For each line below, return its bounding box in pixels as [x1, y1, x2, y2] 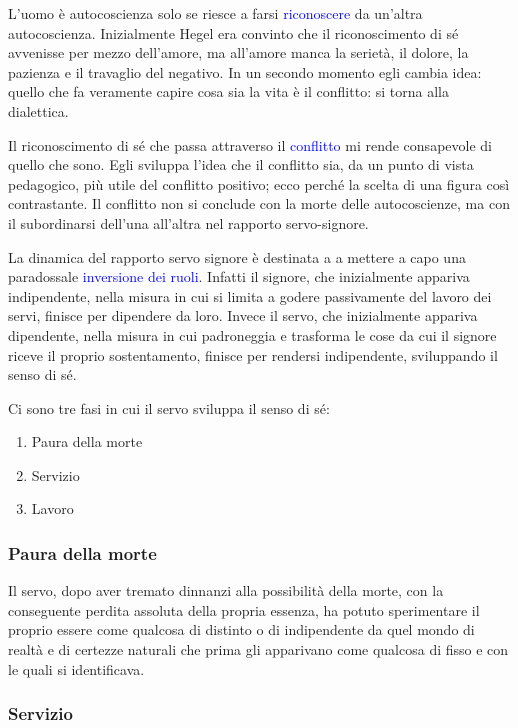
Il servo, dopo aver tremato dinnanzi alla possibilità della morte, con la [8, 580, 444, 601]
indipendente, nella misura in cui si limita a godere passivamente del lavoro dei [8, 285, 492, 306]
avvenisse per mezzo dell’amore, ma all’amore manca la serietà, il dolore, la [8, 42, 469, 63]
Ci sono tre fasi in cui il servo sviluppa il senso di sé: [8, 397, 330, 418]
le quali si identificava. [8, 658, 145, 679]
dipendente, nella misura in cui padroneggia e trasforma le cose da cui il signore [8, 324, 497, 345]
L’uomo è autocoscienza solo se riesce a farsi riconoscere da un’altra [8, 3, 423, 23]
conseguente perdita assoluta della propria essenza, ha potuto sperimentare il [8, 599, 480, 620]
